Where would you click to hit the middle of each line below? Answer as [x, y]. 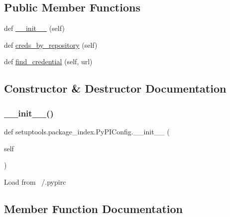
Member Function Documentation [94, 208]
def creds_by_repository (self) [51, 45]
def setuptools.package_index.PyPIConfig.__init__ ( [87, 131]
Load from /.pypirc [35, 181]
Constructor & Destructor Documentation [115, 88]
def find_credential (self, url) [48, 61]
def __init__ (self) [34, 28]
